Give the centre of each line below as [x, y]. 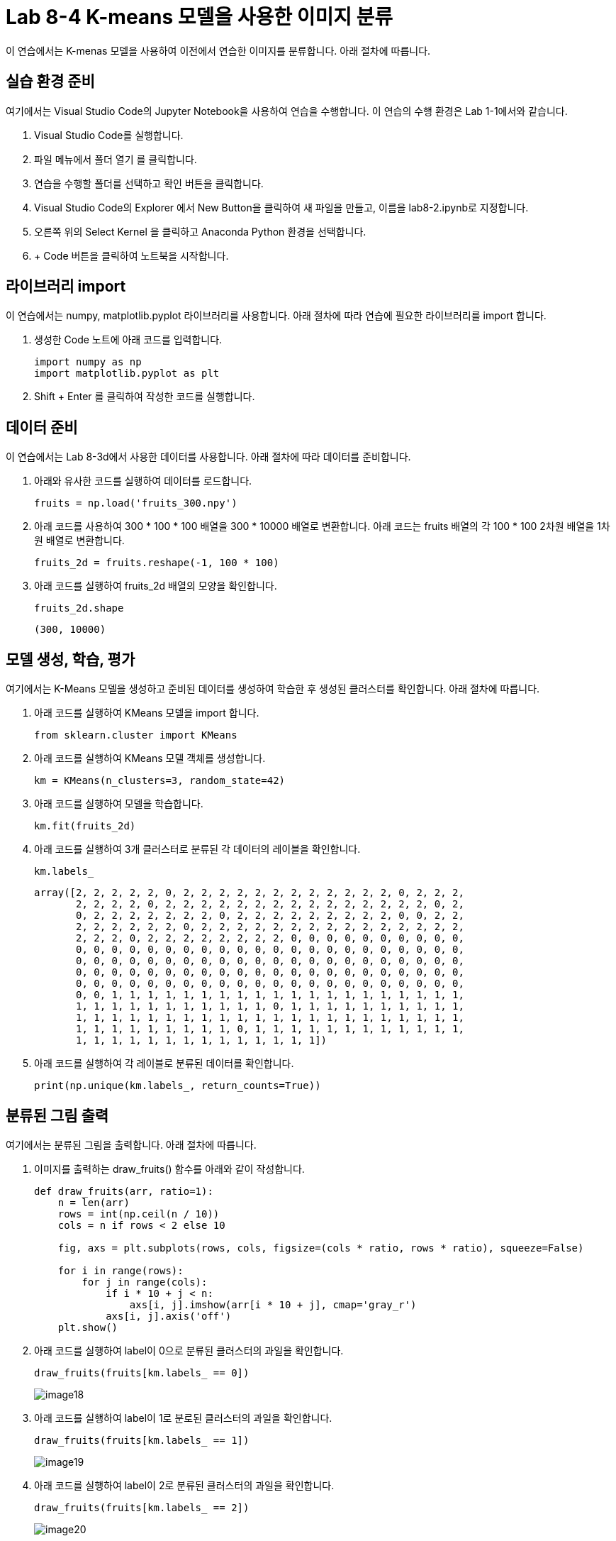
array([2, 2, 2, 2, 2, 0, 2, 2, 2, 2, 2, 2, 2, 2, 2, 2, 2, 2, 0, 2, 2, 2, [249, 893]
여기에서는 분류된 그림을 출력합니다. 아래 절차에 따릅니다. [131, 1144]
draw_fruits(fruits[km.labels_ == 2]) [142, 1507]
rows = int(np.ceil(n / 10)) [139, 1214]
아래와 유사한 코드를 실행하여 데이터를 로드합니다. [143, 481]
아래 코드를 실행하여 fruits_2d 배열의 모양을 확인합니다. [156, 586]
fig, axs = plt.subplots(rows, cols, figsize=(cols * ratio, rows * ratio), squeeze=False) [321, 1248]
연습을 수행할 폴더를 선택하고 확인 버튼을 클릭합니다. [149, 183]
